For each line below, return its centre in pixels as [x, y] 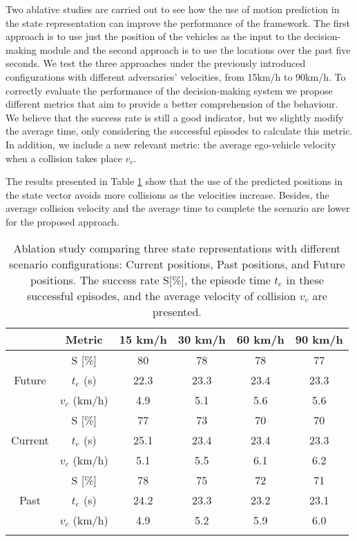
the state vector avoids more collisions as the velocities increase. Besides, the [167, 194]
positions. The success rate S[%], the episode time [150, 279]
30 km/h [202, 339]
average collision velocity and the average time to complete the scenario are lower [178, 208]
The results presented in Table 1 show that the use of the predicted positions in [174, 181]
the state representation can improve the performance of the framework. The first [178, 22]
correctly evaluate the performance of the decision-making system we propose [169, 90]
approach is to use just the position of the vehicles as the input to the [153, 36]
